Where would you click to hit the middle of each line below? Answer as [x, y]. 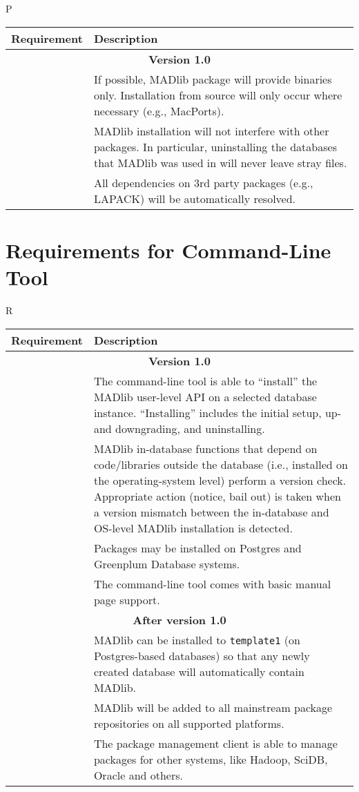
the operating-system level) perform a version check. [220, 480]
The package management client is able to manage [215, 743]
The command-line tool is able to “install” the [205, 380]
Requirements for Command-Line [168, 250]
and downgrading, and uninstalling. [179, 428]
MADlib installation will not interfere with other [211, 131]
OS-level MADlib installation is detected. [193, 528]
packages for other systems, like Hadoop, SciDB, [211, 759]
